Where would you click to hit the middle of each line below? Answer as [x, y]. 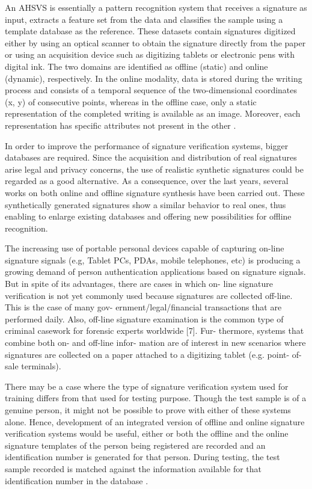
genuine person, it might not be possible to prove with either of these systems [148, 410]
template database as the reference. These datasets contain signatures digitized [150, 31]
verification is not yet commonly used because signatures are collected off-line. [149, 295]
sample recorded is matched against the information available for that [133, 468]
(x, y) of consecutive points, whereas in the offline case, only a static [131, 101]
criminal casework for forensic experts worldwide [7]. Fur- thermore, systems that [154, 331]
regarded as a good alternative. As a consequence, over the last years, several [147, 181]
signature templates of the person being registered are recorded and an [135, 445]
